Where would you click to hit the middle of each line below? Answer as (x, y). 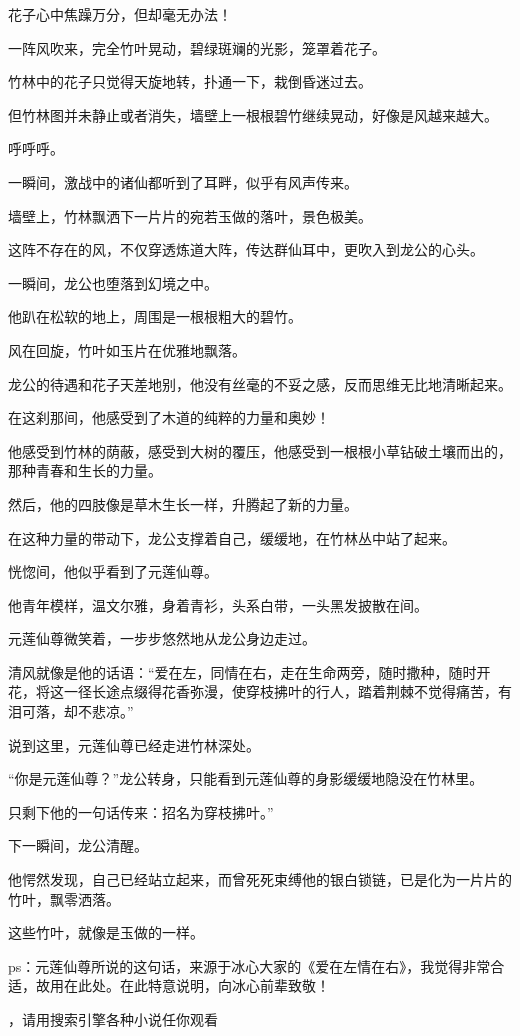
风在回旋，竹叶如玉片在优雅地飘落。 (127, 349)
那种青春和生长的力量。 (85, 470)
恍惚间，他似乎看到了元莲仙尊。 (113, 571)
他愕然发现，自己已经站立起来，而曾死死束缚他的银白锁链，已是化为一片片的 (260, 879)
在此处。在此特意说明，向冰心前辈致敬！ (196, 985)
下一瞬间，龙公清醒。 (78, 845)
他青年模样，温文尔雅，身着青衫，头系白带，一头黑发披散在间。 (218, 604)
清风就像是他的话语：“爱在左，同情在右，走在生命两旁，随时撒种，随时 (242, 671)
